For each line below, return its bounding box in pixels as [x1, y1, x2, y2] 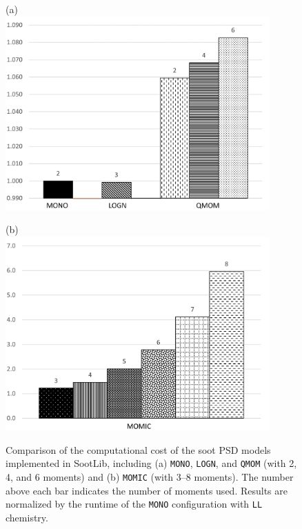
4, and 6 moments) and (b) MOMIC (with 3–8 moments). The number [6, 470, 294, 484]
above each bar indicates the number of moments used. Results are [6, 483, 288, 497]
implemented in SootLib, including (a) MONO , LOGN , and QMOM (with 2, [6, 456, 297, 470]
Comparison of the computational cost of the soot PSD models [6, 442, 271, 457]
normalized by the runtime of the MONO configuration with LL [6, 497, 263, 511]
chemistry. [6, 510, 48, 525]
